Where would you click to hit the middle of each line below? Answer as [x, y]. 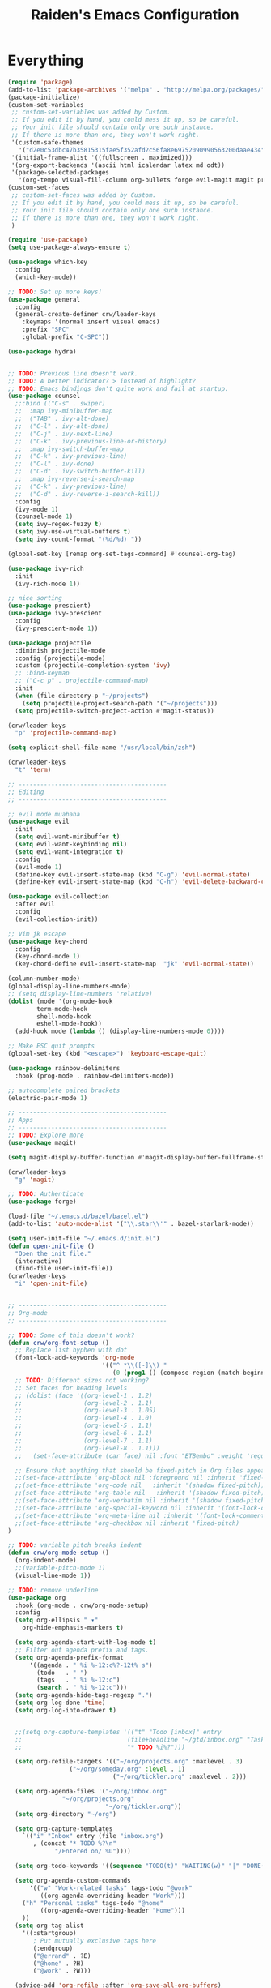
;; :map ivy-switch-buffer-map [70, 449]
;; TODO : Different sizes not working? [82, 1380]
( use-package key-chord [48, 941]
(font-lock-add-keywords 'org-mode [75, 1358]
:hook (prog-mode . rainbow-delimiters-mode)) [95, 1076]
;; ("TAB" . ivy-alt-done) [62, 419]
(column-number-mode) [44, 979]
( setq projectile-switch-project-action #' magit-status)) [115, 711]
